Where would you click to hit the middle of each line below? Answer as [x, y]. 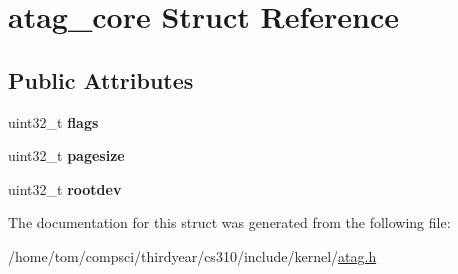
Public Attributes [101, 79]
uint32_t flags [53, 121]
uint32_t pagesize [66, 155]
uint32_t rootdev [65, 188]
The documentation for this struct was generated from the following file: [229, 222]
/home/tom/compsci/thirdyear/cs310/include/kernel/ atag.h [192, 255]
